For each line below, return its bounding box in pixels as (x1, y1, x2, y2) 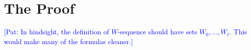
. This (229, 26, 247, 37)
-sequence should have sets (118, 26, 198, 37)
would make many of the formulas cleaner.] (4, 36, 133, 46)
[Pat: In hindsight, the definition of (4, 26, 109, 37)
